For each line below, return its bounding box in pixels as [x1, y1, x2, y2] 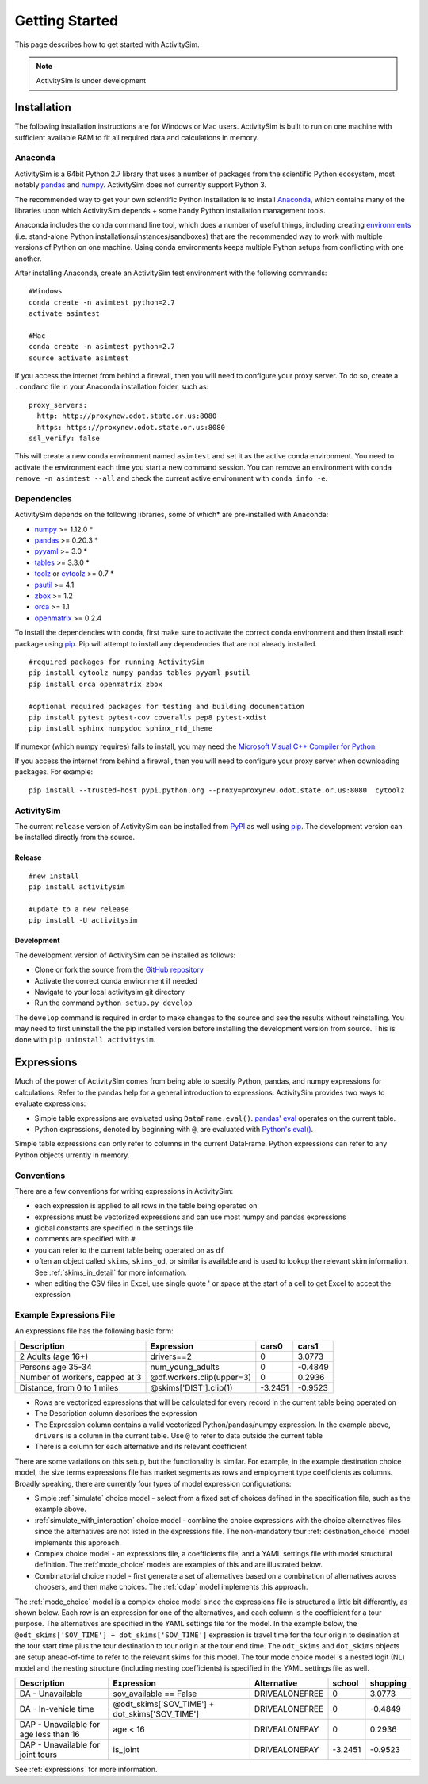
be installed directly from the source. [14, 833, 135, 842]
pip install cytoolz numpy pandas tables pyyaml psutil [29, 669, 250, 677]
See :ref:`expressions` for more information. [14, 1765, 158, 1774]
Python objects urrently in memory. [14, 1150, 130, 1160]
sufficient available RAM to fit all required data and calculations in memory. [14, 132, 259, 142]
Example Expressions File [14, 1310, 116, 1321]
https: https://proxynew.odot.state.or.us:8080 [36, 423, 226, 432]
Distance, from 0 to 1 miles [19, 1382, 119, 1393]
